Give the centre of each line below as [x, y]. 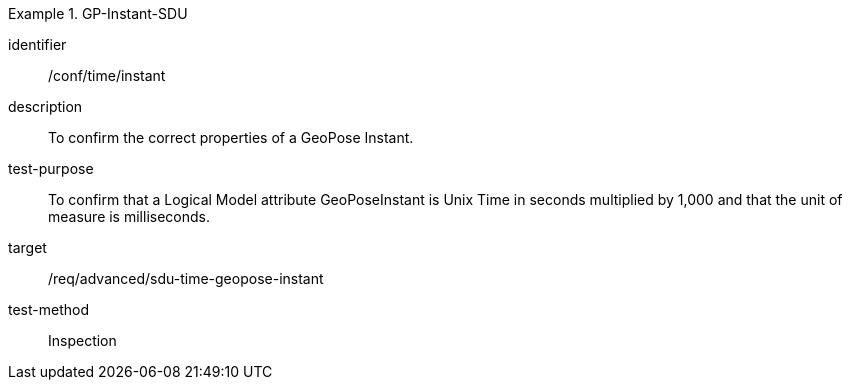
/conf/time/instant [107, 75]
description [45, 106]
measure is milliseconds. [129, 216]
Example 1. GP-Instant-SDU [98, 13]
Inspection [82, 340]
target [27, 247]
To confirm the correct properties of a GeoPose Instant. [231, 137]
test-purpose [51, 168]
